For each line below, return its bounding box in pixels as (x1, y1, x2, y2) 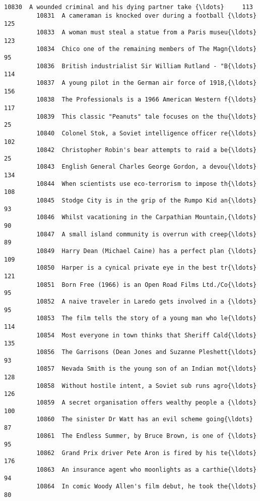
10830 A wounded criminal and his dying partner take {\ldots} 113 (4, 4, 253, 11)
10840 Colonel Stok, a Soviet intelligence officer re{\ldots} (36, 129, 257, 137)
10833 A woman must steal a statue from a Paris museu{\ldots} (36, 28, 257, 36)
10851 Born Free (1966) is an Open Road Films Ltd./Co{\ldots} (36, 281, 257, 288)
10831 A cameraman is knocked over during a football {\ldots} (36, 12, 257, 19)
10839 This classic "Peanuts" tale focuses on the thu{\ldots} (36, 113, 257, 120)
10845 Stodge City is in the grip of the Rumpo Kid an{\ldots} (36, 197, 257, 205)
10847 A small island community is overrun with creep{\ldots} (36, 230, 257, 238)
